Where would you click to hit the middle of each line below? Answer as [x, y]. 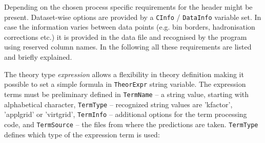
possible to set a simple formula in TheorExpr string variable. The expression [125, 84]
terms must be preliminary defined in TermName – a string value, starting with [127, 94]
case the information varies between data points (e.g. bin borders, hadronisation [130, 27]
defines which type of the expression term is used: [82, 134]
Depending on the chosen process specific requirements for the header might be [128, 7]
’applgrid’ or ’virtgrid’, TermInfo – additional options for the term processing [126, 114]
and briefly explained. [38, 57]
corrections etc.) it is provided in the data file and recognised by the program [126, 37]
